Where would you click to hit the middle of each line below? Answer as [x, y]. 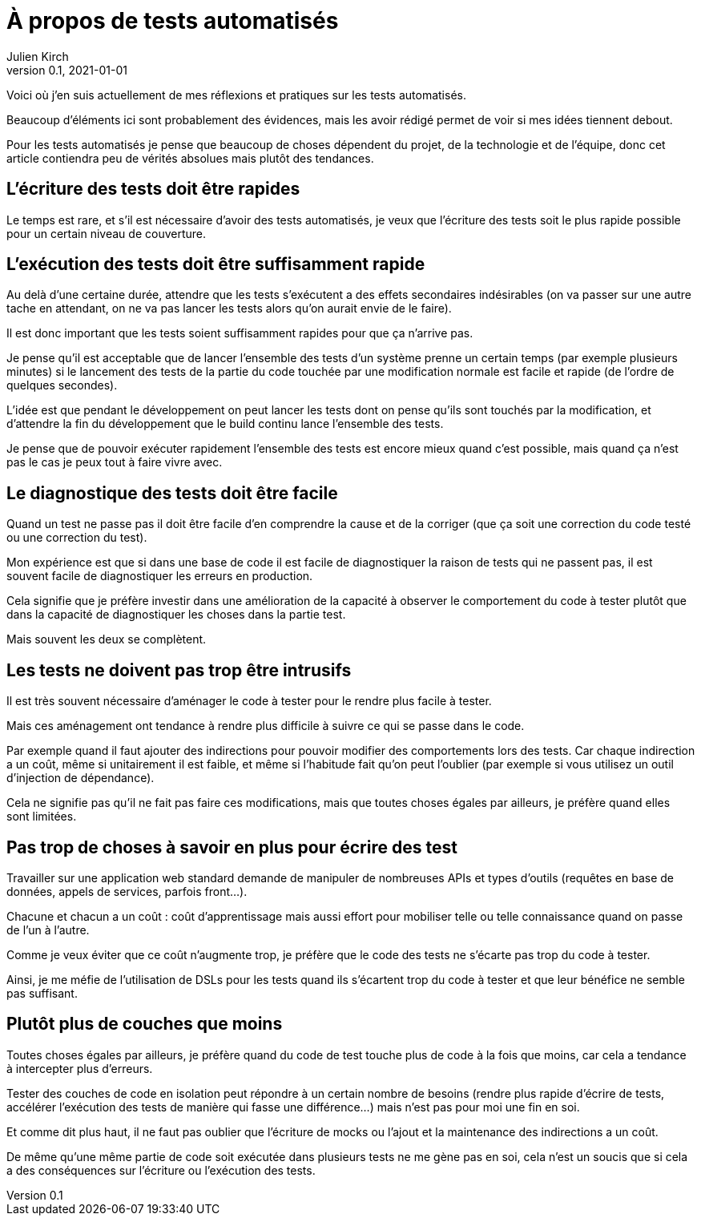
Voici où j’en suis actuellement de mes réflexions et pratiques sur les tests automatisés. [236, 95]
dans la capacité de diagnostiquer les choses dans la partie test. [176, 615]
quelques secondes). [62, 385]
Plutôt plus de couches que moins [145, 1024]
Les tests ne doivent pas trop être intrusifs [179, 670]
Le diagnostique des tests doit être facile [172, 493]
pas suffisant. [42, 993]
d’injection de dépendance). [81, 778]
